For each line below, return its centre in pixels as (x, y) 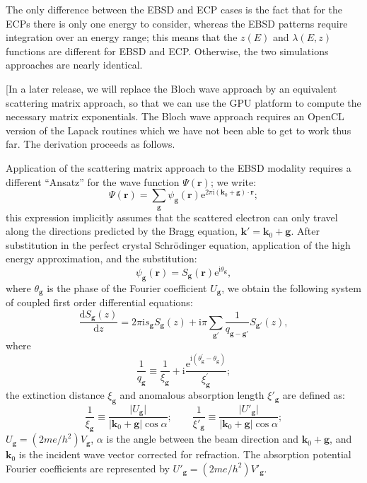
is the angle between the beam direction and (203, 439)
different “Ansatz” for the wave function (93, 181)
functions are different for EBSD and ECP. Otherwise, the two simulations (167, 51)
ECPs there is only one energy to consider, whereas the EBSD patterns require (177, 23)
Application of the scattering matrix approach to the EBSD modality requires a (179, 167)
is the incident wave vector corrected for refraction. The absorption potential (185, 454)
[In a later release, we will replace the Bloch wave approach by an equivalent (171, 88)
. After (305, 231)
